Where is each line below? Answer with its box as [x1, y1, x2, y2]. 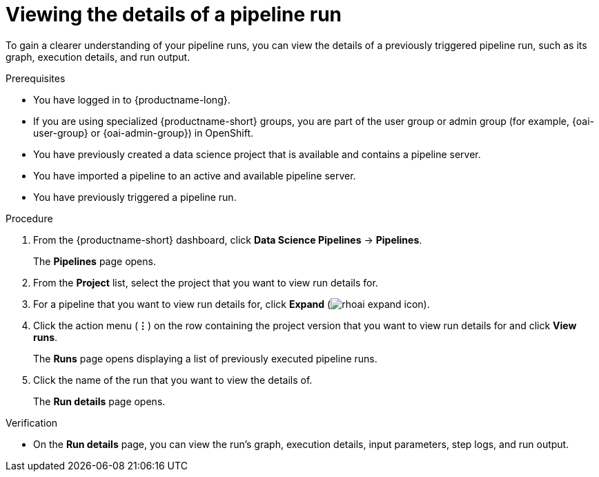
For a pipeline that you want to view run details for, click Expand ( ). [33, 298, 430, 310]
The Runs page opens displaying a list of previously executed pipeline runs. [33, 352, 377, 364]
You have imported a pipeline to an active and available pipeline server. [33, 169, 356, 182]
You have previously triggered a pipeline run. [33, 191, 237, 203]
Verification [6, 416, 58, 429]
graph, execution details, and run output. [6, 50, 190, 63]
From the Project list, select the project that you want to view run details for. [33, 276, 378, 289]
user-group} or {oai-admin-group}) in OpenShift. [33, 126, 254, 139]
